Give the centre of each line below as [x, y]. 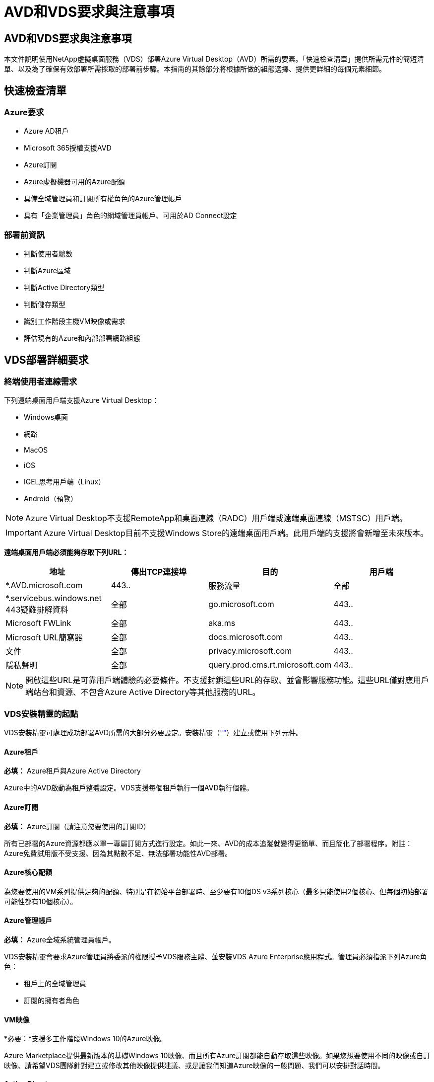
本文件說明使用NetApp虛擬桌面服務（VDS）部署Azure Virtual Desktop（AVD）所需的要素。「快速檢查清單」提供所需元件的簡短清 [214, 59]
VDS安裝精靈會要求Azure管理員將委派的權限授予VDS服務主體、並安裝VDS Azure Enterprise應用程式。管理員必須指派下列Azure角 [216, 956]
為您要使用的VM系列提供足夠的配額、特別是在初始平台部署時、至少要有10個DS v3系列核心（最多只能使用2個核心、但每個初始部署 [216, 891]
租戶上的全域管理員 [55, 983]
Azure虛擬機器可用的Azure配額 [74, 182]
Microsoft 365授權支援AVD [68, 148]
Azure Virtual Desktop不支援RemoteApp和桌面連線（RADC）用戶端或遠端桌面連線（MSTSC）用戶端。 [216, 518]
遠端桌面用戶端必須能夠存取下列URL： [66, 552]
